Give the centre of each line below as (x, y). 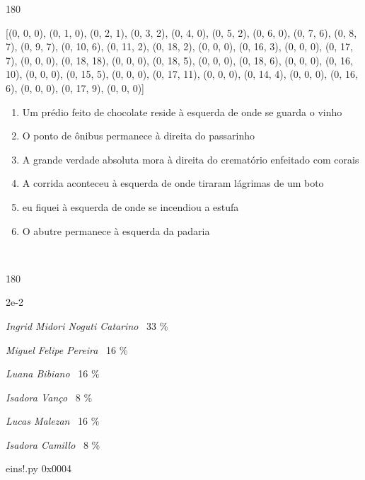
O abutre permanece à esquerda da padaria (116, 230)
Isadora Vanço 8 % (49, 397)
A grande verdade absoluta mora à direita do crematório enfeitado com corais (191, 159)
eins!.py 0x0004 (39, 468)
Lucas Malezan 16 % (53, 421)
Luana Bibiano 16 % (53, 373)
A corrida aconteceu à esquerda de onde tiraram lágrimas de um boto (173, 183)
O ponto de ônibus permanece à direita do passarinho (138, 136)
